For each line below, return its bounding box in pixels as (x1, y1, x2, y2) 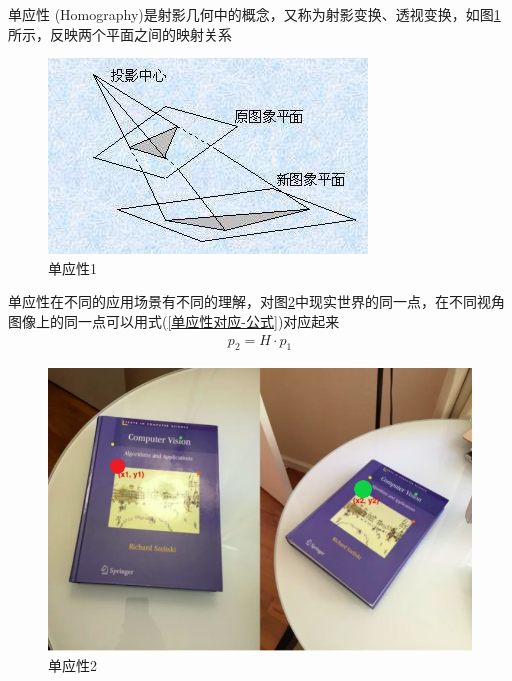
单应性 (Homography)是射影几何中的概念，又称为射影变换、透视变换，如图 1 (8, 4, 501, 24)
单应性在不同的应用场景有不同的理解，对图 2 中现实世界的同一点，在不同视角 (8, 291, 505, 312)
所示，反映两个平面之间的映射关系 (8, 23, 232, 44)
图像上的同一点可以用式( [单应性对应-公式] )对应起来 (8, 310, 340, 331)
